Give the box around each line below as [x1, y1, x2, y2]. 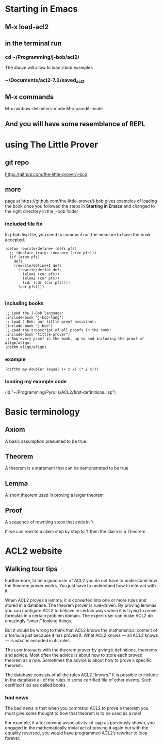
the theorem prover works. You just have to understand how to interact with [5, 583, 156, 589]
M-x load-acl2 [5, 23, 49, 31]
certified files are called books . [5, 682, 68, 688]
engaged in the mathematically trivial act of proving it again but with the [5, 725, 148, 731]
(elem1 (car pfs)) [22, 272, 60, 276]
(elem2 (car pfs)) [22, 275, 60, 281]
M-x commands [5, 93, 54, 101]
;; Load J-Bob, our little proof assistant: [5, 319, 97, 324]
